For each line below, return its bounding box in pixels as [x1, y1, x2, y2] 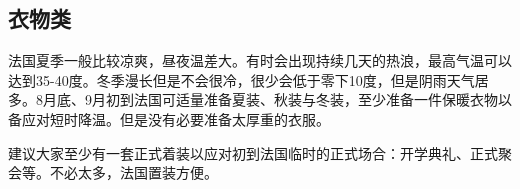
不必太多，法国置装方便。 [49, 162, 218, 183]
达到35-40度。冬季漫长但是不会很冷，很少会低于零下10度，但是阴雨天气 [8, 69, 475, 90]
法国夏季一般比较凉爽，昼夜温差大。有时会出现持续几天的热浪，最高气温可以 [8, 50, 512, 71]
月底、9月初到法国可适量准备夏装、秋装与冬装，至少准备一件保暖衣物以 [42, 89, 512, 110]
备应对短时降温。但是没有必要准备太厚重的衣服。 [8, 108, 330, 129]
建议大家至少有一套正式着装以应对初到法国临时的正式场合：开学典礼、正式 [8, 142, 498, 163]
